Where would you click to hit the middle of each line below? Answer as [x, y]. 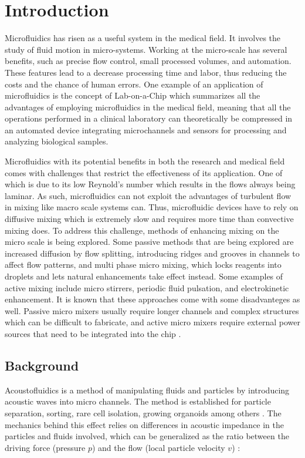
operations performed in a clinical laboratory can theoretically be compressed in [149, 118]
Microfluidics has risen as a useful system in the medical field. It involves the [143, 38]
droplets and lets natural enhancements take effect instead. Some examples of [144, 276]
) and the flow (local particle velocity [158, 447]
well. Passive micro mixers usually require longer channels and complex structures [152, 310]
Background [42, 365]
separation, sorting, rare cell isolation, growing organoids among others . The [143, 412]
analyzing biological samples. [57, 141]
